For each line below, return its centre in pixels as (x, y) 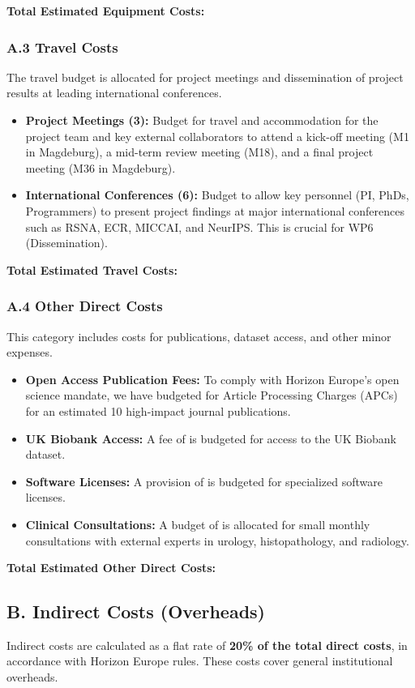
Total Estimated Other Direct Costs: (111, 568)
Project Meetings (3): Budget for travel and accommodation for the (202, 120)
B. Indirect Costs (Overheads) (136, 611)
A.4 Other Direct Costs (85, 306)
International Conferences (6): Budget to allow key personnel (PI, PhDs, (217, 195)
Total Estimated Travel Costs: (92, 269)
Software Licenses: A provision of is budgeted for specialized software (204, 481)
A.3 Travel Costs (62, 47)
